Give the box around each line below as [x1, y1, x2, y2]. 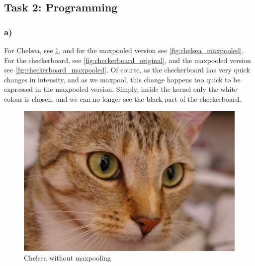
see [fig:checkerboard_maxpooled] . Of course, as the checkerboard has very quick [4, 65, 250, 75]
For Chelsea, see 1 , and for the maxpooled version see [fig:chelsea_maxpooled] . [4, 45, 244, 55]
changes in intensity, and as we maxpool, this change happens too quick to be [4, 74, 241, 84]
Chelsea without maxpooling [24, 253, 111, 263]
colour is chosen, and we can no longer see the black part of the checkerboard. [4, 93, 242, 104]
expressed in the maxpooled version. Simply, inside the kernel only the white [4, 84, 238, 94]
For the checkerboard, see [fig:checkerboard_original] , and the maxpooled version [4, 55, 251, 65]
